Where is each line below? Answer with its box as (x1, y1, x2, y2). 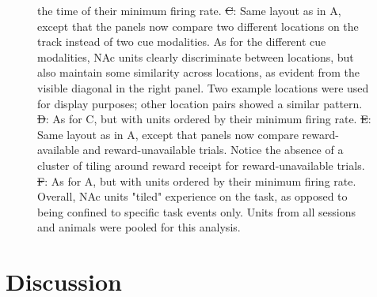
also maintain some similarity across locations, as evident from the (37, 64, 360, 81)
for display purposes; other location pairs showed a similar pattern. (37, 95, 363, 111)
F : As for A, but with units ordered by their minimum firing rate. (37, 172, 356, 189)
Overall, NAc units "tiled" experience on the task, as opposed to (37, 188, 348, 205)
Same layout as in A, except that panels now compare (37, 126, 299, 142)
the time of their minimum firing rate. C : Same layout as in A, (37, 2, 341, 18)
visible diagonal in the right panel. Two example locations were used (37, 79, 369, 96)
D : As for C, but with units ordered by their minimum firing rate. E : (37, 111, 371, 127)
